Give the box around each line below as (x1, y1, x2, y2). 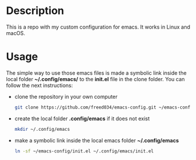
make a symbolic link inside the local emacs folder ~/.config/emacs (14, 137, 180, 144)
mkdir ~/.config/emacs (14, 126, 70, 132)
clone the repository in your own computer (14, 93, 118, 100)
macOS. (6, 29, 25, 36)
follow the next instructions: (6, 82, 73, 89)
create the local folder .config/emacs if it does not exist (14, 115, 150, 122)
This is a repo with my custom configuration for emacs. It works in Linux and (6, 23, 191, 30)
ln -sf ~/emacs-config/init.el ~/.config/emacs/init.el (14, 148, 154, 154)
